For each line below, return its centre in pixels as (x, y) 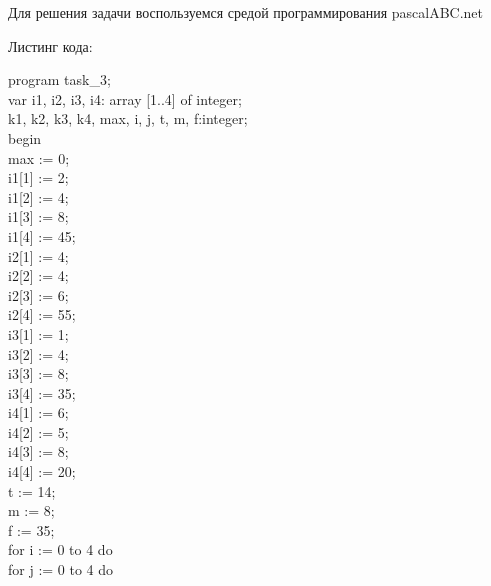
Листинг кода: (50, 45)
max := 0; (39, 157)
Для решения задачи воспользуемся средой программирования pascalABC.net (246, 12)
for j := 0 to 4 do (61, 569)
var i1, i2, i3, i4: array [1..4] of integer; (125, 98)
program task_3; (59, 79)
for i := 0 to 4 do (60, 549)
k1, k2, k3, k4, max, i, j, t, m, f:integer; (128, 118)
